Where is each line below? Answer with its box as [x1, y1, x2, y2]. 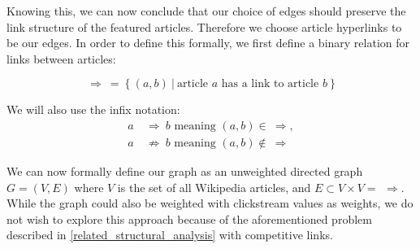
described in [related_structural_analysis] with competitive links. [6, 226, 333, 243]
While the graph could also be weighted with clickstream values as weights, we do [6, 194, 414, 212]
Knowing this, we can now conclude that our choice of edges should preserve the [6, 2, 406, 19]
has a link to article [221, 78, 319, 90]
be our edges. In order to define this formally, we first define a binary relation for [6, 34, 410, 51]
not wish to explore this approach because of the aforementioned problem [6, 210, 372, 227]
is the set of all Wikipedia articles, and [117, 178, 311, 195]
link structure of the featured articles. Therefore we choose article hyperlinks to [6, 18, 402, 35]
